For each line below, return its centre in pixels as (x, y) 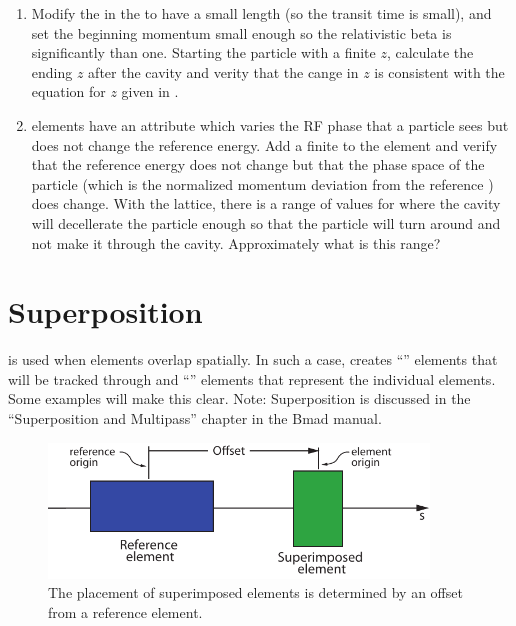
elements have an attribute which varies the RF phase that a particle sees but (270, 124)
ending (52, 71)
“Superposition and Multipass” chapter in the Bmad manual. (195, 418)
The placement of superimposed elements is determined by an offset (255, 592)
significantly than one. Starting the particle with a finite (203, 52)
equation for (68, 91)
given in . (150, 91)
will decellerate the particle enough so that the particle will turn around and (266, 222)
